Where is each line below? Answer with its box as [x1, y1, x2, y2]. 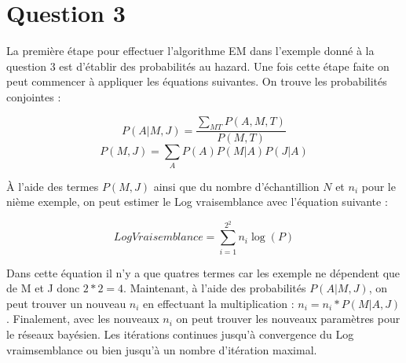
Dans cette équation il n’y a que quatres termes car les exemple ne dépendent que [6, 264, 401, 280]
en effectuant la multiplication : [143, 295, 294, 311]
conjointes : [6, 88, 61, 104]
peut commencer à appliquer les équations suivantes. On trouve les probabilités [6, 73, 387, 90]
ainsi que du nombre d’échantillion [153, 178, 320, 194]
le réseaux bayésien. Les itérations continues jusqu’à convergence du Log [6, 325, 354, 342]
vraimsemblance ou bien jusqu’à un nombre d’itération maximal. [6, 341, 317, 357]
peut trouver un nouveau [6, 295, 126, 311]
